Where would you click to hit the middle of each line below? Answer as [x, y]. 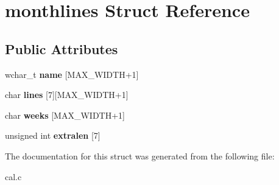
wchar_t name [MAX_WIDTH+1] [72, 74]
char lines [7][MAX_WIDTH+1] [67, 95]
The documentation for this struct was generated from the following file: [140, 155]
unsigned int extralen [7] [53, 135]
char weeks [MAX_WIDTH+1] [65, 115]
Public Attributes [62, 48]
